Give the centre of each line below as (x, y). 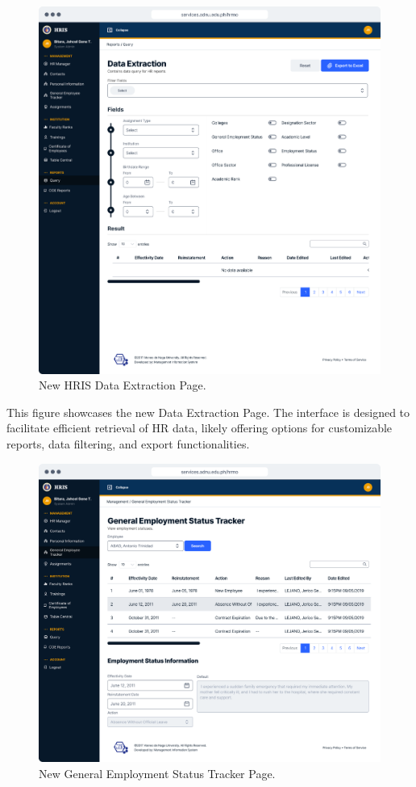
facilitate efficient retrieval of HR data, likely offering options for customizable (200, 428)
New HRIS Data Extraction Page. (123, 385)
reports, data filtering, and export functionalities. (128, 444)
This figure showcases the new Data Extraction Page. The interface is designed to (208, 412)
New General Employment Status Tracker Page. (157, 773)
